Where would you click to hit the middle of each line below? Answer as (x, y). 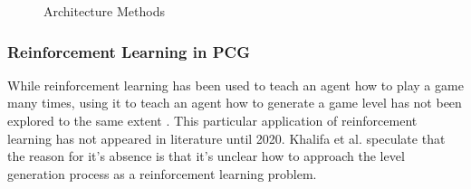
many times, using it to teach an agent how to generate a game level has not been (235, 103)
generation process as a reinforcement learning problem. (162, 173)
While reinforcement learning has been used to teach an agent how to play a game (235, 85)
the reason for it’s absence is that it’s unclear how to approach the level (206, 156)
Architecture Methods (104, 11)
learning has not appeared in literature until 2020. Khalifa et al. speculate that (226, 138)
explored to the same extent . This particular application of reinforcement (212, 120)
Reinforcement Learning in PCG (129, 51)
